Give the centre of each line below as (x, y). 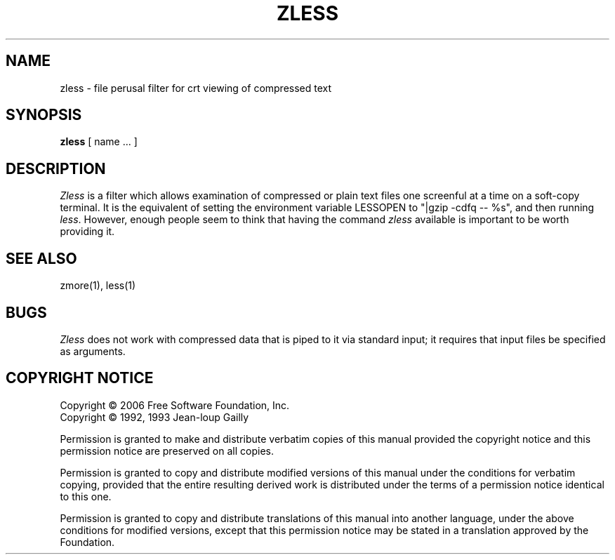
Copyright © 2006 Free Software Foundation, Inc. (175, 405)
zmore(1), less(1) (98, 286)
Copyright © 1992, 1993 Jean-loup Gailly (154, 417)
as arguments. (93, 351)
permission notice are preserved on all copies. (167, 451)
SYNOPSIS (44, 115)
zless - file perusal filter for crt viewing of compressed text (196, 88)
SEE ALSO (41, 258)
